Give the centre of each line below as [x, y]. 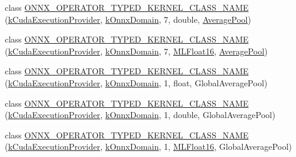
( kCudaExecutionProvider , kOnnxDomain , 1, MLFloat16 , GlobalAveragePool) [149, 147]
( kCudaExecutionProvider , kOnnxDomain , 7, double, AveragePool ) [128, 19]
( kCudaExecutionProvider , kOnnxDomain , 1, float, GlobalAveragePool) [136, 82]
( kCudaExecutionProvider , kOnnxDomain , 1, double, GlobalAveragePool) [140, 115]
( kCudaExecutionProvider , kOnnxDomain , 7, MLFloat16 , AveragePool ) [136, 51]
